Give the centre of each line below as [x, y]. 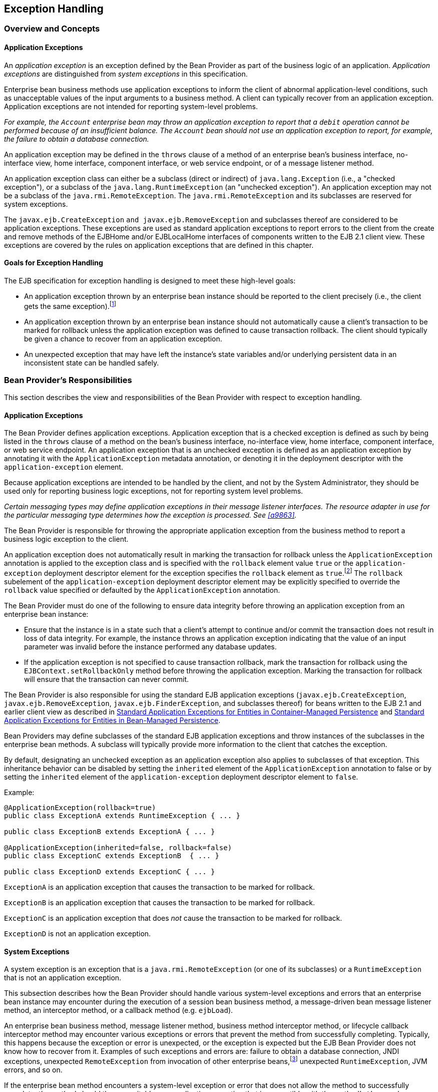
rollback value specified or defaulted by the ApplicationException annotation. [142, 590]
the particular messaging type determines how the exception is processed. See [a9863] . [150, 515]
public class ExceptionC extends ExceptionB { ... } [112, 856]
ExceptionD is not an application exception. [78, 934]
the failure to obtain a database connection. [77, 139]
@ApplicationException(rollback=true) [80, 808]
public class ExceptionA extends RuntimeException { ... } [122, 816]
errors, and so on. [33, 1070]
